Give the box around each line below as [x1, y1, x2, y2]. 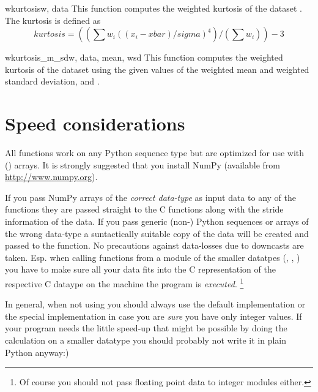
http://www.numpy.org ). [5, 170, 98, 183]
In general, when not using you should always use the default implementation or [5, 298, 306, 311]
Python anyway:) [5, 345, 69, 358]
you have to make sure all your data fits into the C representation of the [5, 263, 276, 276]
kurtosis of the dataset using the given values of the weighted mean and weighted [5, 62, 309, 75]
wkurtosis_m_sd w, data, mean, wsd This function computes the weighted [5, 51, 283, 64]
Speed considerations [5, 111, 185, 136]
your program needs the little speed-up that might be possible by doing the [5, 322, 287, 334]
